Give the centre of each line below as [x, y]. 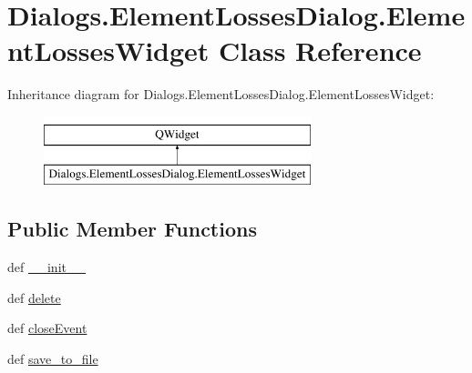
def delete [34, 297]
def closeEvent [47, 328]
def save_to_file [53, 359]
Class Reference [320, 50]
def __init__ [46, 267]
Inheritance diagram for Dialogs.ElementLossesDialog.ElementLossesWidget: [221, 94]
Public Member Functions [132, 229]
